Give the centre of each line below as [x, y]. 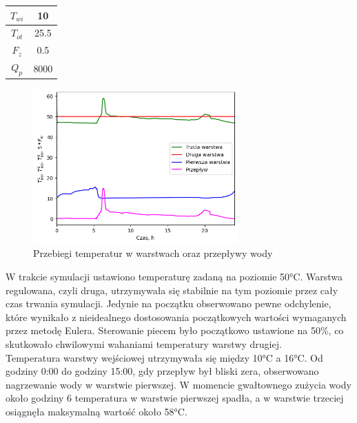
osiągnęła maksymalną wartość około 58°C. [96, 411]
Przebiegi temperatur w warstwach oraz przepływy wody [153, 253]
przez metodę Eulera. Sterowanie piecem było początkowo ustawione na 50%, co [175, 330]
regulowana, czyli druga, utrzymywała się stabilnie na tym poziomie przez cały [172, 290]
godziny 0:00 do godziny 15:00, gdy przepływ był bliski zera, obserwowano [162, 371]
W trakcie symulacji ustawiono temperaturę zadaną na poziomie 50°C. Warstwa [174, 277]
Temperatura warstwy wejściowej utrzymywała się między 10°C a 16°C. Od [164, 357]
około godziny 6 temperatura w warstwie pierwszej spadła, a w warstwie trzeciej [175, 398]
